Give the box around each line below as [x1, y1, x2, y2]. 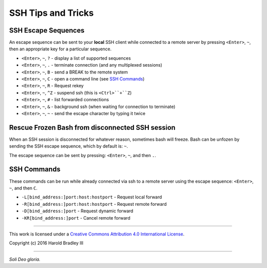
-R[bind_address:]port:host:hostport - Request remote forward [21, 201, 167, 207]
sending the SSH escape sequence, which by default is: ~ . [9, 143, 128, 149]
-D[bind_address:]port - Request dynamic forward [21, 208, 133, 214]
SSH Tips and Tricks [9, 7, 94, 18]
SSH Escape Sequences [9, 26, 85, 35]
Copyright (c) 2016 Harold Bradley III [9, 240, 84, 246]
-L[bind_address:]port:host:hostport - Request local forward [21, 194, 162, 200]
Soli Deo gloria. [9, 256, 41, 262]
